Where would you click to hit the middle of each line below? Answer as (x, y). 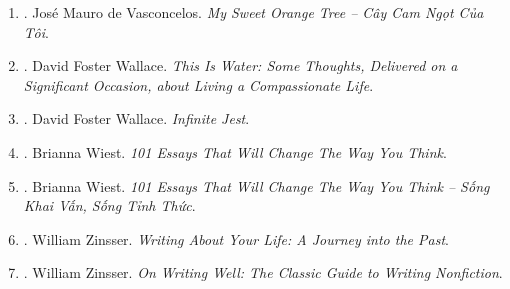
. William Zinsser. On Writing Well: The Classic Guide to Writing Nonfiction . (263, 272)
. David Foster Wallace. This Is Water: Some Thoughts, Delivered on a (240, 65)
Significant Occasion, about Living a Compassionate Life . (198, 84)
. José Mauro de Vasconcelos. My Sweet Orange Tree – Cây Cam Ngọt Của (253, 12)
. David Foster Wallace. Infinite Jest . (136, 118)
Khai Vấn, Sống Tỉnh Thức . (109, 205)
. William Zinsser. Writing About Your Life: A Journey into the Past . (236, 238)
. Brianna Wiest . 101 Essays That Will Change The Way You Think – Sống (256, 185)
